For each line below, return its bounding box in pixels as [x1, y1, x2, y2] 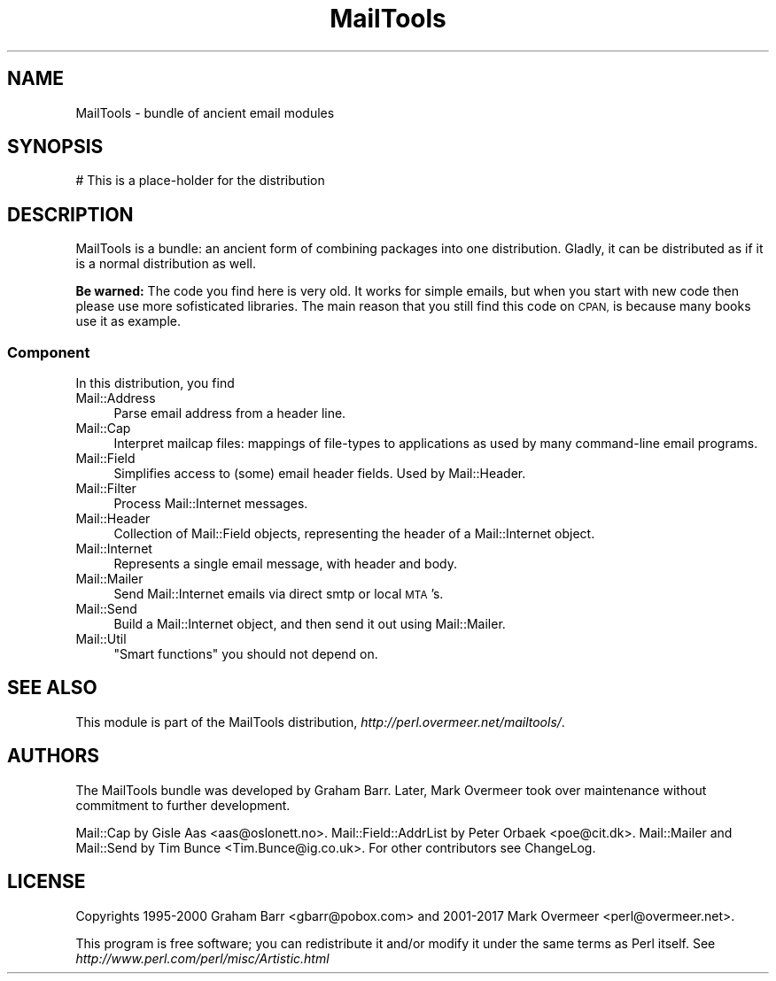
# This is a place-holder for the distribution [75, 173, 325, 189]
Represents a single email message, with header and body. [113, 556, 458, 572]
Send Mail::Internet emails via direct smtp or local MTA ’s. [113, 586, 444, 602]
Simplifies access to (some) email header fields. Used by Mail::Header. [113, 466, 526, 482]
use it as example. [75, 313, 182, 329]
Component [7, 343, 90, 361]
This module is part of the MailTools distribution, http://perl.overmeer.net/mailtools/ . [75, 714, 565, 730]
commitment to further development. [75, 797, 291, 813]
